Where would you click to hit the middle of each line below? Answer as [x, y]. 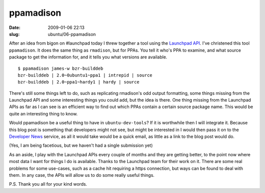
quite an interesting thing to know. [43, 113]
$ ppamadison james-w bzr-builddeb [61, 68]
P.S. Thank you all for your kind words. [48, 184]
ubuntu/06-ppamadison [72, 34]
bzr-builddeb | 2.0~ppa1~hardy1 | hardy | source [79, 82]
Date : [15, 28]
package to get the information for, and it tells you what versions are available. [88, 57]
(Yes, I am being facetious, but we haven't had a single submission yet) [81, 145]
